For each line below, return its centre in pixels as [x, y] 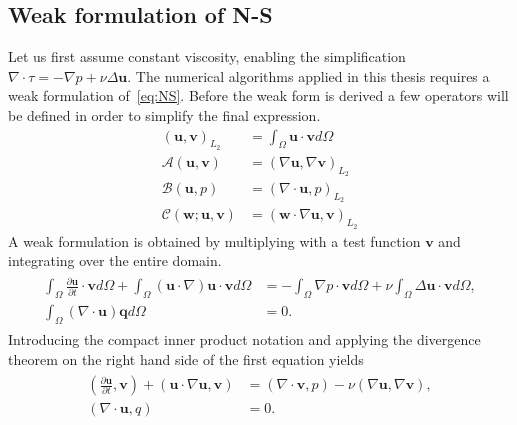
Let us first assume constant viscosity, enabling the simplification [207, 56]
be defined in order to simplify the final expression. [164, 114]
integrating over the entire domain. [115, 260]
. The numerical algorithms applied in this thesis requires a [308, 75]
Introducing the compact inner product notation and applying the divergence [244, 338]
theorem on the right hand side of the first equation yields [186, 358]
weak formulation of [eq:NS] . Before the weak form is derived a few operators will [258, 95]
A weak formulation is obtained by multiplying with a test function [214, 240]
